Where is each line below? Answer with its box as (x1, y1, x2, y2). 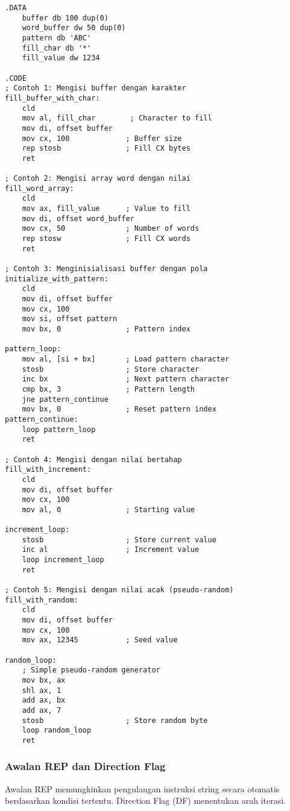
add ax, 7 (22, 706, 61, 715)
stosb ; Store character (22, 365, 200, 374)
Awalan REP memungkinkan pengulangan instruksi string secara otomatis (5, 782, 280, 795)
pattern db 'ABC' (22, 33, 92, 42)
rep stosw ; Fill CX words (22, 234, 191, 243)
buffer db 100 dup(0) (22, 13, 109, 22)
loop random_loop (22, 726, 92, 735)
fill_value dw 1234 (22, 54, 100, 63)
